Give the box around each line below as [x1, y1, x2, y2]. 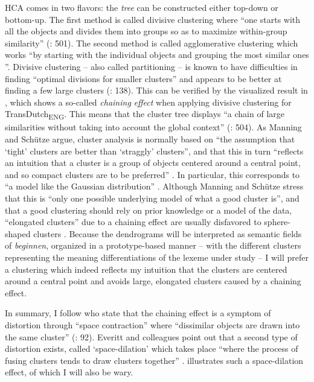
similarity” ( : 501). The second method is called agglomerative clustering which [5, 36, 298, 49]
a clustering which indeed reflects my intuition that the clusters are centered [5, 263, 287, 275]
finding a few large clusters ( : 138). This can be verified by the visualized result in [5, 84, 308, 97]
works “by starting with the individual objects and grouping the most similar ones [5, 48, 309, 61]
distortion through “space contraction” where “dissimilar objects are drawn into [5, 318, 300, 331]
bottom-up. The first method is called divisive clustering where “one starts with [5, 13, 301, 25]
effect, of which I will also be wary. [5, 366, 133, 378]
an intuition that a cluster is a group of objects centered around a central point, [5, 156, 301, 169]
